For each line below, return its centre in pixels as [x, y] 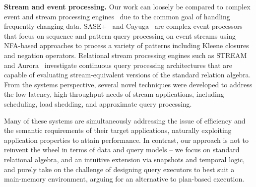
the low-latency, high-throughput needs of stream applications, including [114, 94]
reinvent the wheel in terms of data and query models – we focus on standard [122, 150]
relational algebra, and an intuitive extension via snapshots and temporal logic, [125, 159]
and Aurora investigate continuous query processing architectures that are [118, 65]
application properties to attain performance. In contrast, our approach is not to [126, 140]
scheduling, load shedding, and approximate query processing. [98, 103]
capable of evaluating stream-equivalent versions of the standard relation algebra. [128, 75]
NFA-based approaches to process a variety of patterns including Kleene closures [127, 45]
